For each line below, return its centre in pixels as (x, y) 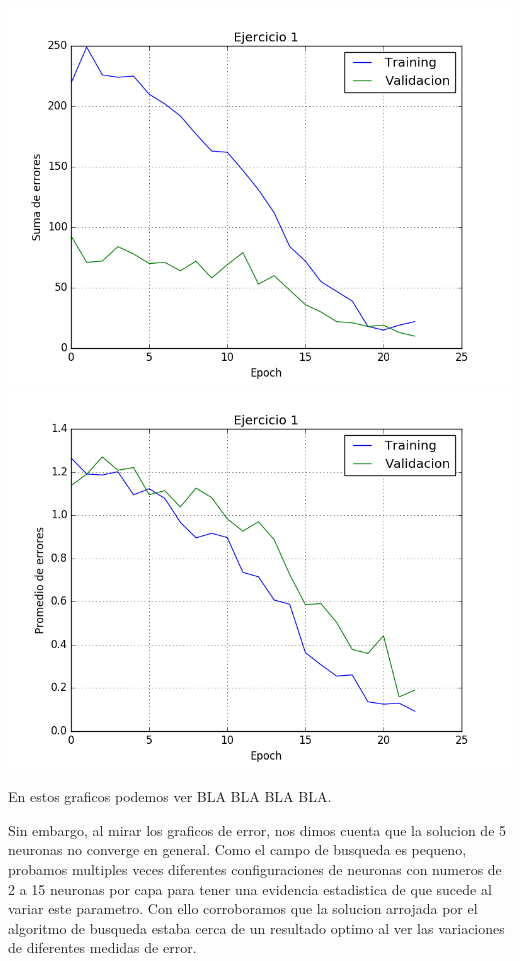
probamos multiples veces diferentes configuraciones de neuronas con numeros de (255, 868)
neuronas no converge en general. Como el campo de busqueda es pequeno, (237, 849)
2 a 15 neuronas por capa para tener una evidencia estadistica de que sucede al (250, 888)
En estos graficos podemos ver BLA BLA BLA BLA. (170, 796)
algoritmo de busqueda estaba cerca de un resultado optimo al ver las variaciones (256, 927)
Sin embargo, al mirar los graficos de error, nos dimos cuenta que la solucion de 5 (257, 829)
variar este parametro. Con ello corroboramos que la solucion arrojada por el (243, 908)
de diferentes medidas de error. (102, 947)
